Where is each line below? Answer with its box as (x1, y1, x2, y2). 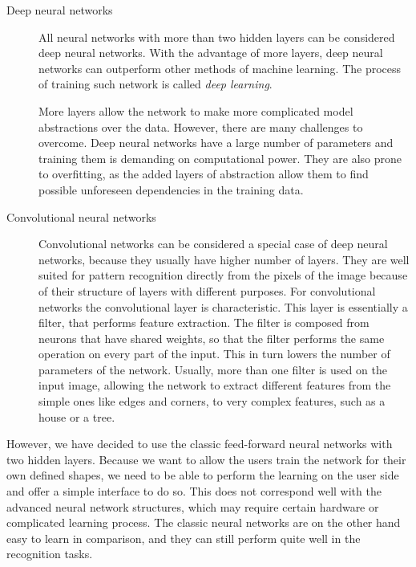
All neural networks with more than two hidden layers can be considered (38, 28, 395, 45)
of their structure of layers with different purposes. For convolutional (38, 282, 376, 299)
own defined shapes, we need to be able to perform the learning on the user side (6, 467, 399, 483)
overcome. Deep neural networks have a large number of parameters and (38, 134, 394, 151)
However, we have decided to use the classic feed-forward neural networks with (6, 435, 393, 452)
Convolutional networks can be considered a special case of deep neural (38, 235, 388, 252)
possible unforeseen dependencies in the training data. (38, 181, 304, 198)
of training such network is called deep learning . (38, 75, 273, 92)
